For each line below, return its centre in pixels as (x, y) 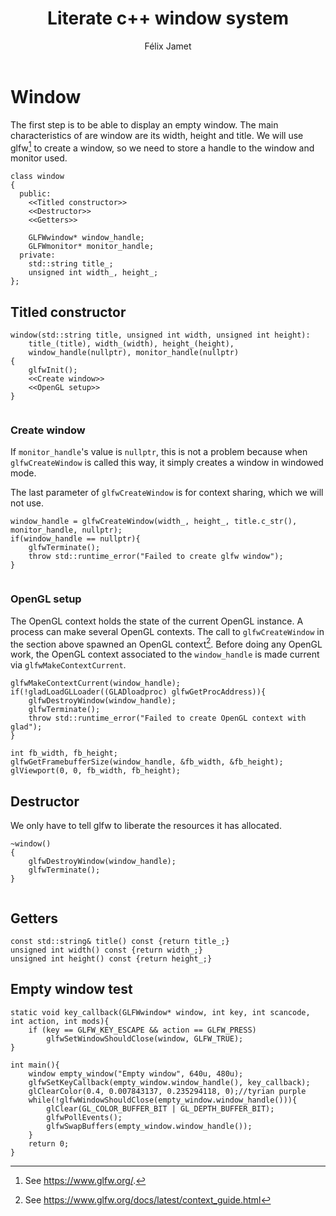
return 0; (49, 1143)
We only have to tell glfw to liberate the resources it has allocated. (146, 826)
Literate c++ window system (168, 18)
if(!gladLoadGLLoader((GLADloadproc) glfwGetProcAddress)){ (138, 692)
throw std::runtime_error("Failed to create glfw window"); (156, 557)
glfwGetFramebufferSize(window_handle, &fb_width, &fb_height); (147, 762)
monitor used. (39, 158)
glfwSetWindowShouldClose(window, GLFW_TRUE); (145, 1038)
